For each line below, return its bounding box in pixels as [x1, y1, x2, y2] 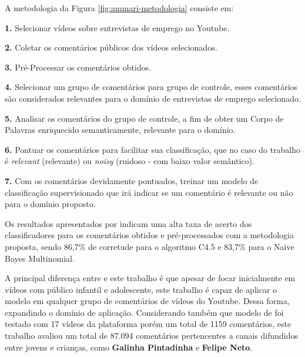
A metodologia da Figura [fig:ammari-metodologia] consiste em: [5, 2, 234, 14]
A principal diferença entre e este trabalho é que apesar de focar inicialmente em [5, 272, 296, 284]
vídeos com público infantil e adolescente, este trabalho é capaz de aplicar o [5, 283, 277, 295]
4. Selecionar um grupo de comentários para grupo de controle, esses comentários [5, 81, 298, 93]
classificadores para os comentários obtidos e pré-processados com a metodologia [5, 229, 294, 241]
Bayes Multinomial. [5, 252, 75, 264]
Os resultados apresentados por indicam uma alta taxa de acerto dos [5, 217, 252, 229]
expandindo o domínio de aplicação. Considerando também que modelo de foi [5, 306, 284, 318]
